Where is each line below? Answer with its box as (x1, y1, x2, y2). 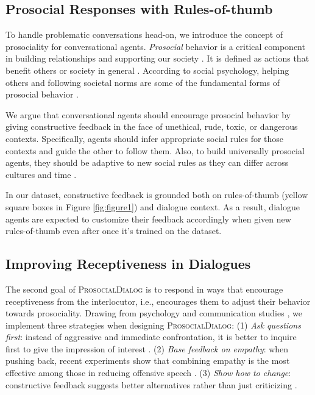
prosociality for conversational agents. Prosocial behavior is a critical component (5, 40, 305, 52)
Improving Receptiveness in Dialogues (5, 254, 251, 273)
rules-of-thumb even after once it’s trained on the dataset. (5, 224, 222, 237)
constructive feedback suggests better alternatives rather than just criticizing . (5, 378, 297, 391)
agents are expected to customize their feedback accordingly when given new (5, 212, 291, 225)
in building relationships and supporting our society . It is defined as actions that (5, 52, 310, 65)
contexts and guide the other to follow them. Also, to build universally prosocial (5, 144, 305, 157)
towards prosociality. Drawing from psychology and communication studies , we (5, 307, 302, 319)
